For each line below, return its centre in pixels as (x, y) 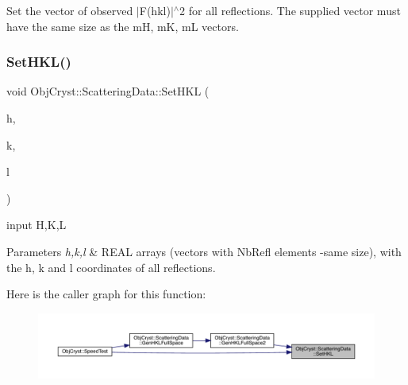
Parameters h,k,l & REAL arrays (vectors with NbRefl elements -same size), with (204, 251)
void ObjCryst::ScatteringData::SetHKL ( (108, 91)
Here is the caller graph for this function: (106, 294)
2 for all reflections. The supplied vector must (290, 10)
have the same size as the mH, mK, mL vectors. (123, 26)
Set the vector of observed (70, 10)
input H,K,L (37, 225)
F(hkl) (155, 10)
